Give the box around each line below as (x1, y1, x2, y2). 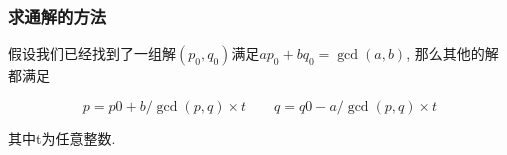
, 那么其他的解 (406, 43, 499, 64)
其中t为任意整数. (8, 127, 116, 148)
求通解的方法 (8, 3, 107, 28)
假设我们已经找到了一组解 (8, 43, 176, 64)
